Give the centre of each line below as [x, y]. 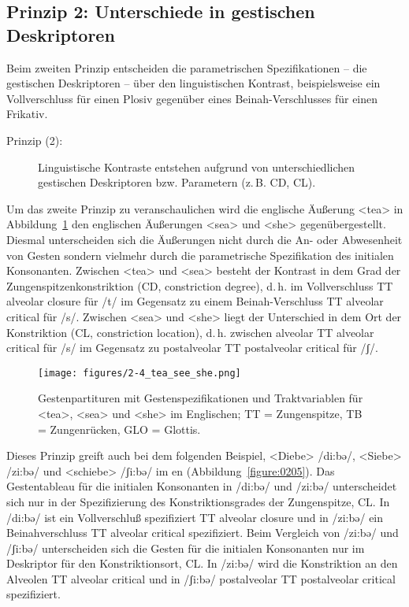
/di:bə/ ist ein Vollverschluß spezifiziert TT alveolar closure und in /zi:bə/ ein [195, 517]
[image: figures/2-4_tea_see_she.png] [139, 373]
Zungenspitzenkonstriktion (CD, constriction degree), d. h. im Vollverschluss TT [200, 285]
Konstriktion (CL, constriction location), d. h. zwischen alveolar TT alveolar [190, 332]
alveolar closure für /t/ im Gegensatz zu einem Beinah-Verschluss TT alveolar [195, 301]
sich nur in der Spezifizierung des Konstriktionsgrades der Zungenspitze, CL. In [198, 501]
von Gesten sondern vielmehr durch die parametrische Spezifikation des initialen [200, 255]
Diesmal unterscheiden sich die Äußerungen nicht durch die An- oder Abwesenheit [204, 239]
